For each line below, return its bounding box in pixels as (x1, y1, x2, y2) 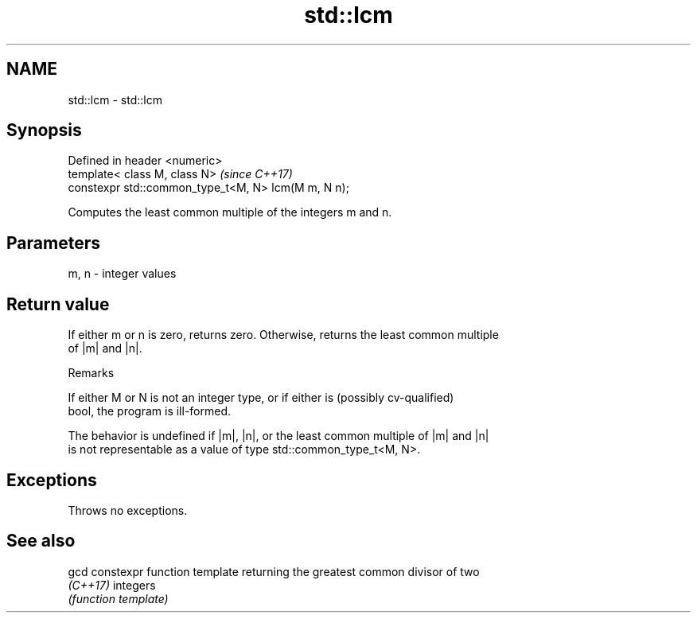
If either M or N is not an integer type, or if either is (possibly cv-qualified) (68, 391, 454, 405)
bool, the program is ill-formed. (68, 404, 232, 419)
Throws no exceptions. (68, 503, 188, 517)
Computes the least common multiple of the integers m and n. (68, 205, 392, 220)
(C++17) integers (68, 578, 156, 592)
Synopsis (6, 120, 82, 141)
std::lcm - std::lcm (68, 92, 162, 107)
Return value (6, 294, 110, 314)
